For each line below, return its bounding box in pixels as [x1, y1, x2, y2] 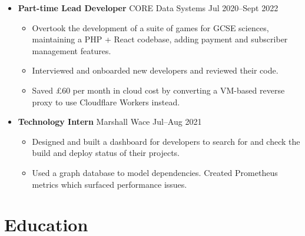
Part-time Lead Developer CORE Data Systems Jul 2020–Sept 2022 [18, 2, 279, 14]
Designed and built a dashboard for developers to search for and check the [32, 135, 300, 147]
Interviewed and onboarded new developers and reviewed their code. [32, 64, 279, 77]
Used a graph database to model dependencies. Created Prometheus [32, 166, 278, 178]
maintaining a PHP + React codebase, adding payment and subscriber [32, 33, 288, 45]
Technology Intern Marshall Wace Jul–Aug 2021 [18, 115, 202, 128]
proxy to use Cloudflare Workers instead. [32, 95, 180, 108]
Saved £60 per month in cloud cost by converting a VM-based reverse [32, 84, 285, 96]
